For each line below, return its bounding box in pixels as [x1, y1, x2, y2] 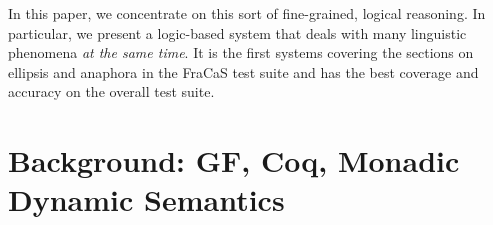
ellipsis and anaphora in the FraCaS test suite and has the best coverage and [8, 61, 479, 82]
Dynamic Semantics [8, 179, 285, 220]
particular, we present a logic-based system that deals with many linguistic [8, 22, 467, 43]
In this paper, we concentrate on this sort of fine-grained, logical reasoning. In [8, 3, 486, 23]
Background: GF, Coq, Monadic [8, 140, 460, 181]
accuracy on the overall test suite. [8, 81, 215, 102]
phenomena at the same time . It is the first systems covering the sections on [8, 42, 474, 63]
